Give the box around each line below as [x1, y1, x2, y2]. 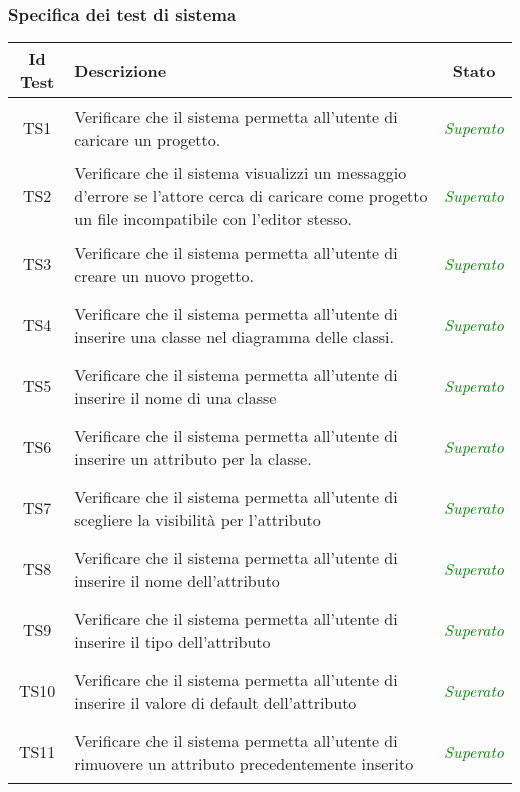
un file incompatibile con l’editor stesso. [74, 207, 352, 231]
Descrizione [74, 58, 167, 82]
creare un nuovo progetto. [74, 263, 254, 287]
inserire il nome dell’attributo [74, 568, 280, 592]
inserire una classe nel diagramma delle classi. [74, 324, 394, 348]
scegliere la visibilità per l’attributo [74, 507, 321, 531]
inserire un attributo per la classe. [74, 446, 312, 470]
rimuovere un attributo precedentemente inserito [74, 751, 414, 775]
